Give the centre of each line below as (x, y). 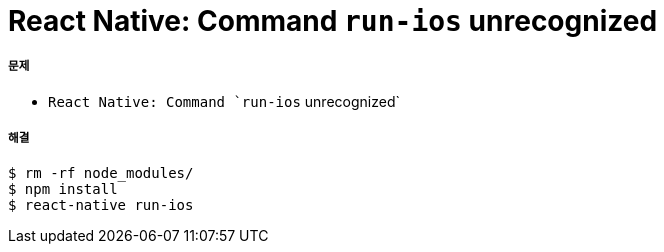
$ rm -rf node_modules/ (101, 172)
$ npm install (63, 188)
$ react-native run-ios (101, 204)
